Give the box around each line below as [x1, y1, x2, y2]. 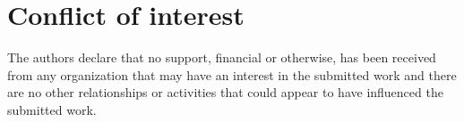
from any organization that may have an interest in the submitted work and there [7, 65, 457, 84]
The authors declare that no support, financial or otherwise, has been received [7, 48, 436, 67]
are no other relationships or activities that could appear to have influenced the [7, 83, 443, 102]
